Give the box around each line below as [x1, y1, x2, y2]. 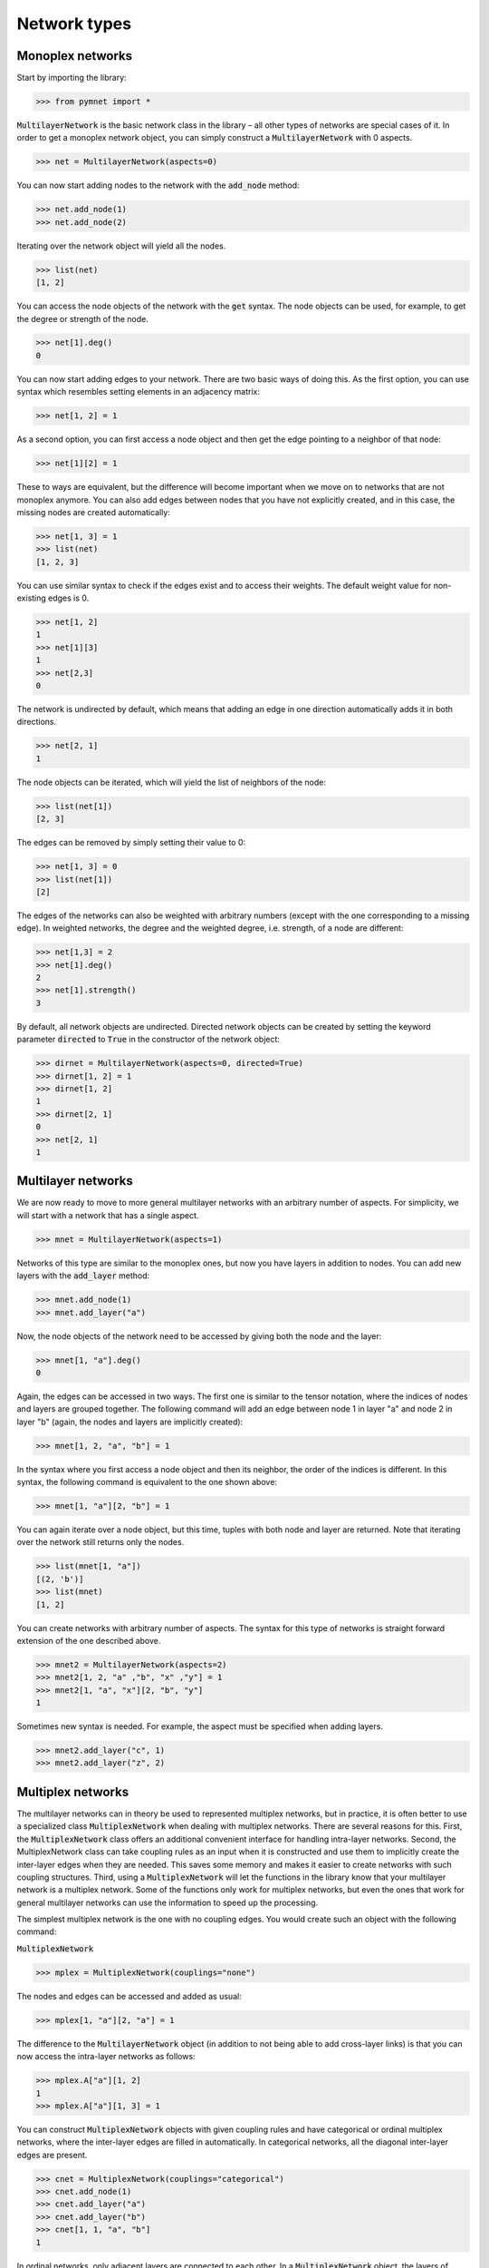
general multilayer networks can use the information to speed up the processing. [16, 1897, 319, 1908]
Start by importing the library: [16, 73, 127, 83]
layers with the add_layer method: [16, 1270, 150, 1281]
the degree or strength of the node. [16, 313, 149, 324]
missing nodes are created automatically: [16, 506, 171, 517]
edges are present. [16, 2149, 88, 2160]
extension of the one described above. [16, 1635, 161, 1646]
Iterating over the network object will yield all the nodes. [16, 240, 226, 251]
